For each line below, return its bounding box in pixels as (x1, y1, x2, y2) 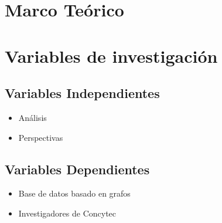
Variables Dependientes (5, 160, 150, 178)
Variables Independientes (5, 84, 160, 102)
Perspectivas (18, 131, 63, 143)
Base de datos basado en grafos (18, 187, 131, 200)
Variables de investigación (5, 43, 218, 67)
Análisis (18, 111, 47, 123)
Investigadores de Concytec (18, 207, 117, 219)
